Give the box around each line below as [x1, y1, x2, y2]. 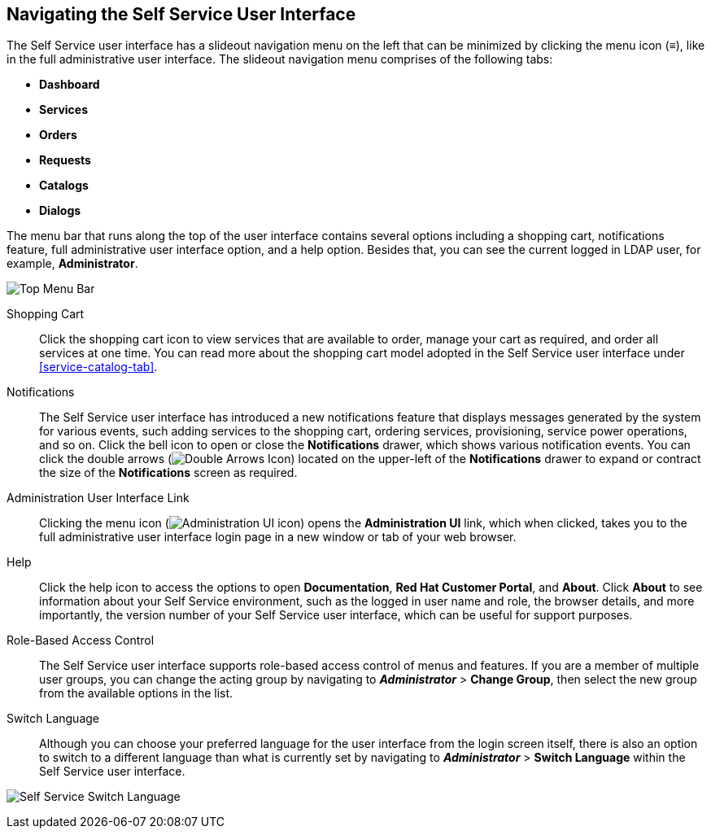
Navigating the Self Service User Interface [7, 4, 356, 24]
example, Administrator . [7, 256, 138, 271]
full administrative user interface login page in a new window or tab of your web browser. [39, 530, 517, 544]
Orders [39, 128, 77, 142]
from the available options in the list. [39, 686, 233, 701]
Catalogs [39, 178, 89, 193]
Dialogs [39, 203, 81, 218]
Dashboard [39, 77, 100, 92]
